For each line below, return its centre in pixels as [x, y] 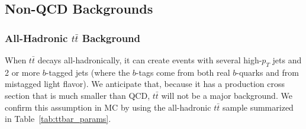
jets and [287, 60]
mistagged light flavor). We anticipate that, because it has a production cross [145, 84]
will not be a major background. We [227, 95]
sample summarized [258, 107]
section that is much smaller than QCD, [78, 95]
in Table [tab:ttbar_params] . [58, 119]
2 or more [22, 72]
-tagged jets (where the [88, 72]
